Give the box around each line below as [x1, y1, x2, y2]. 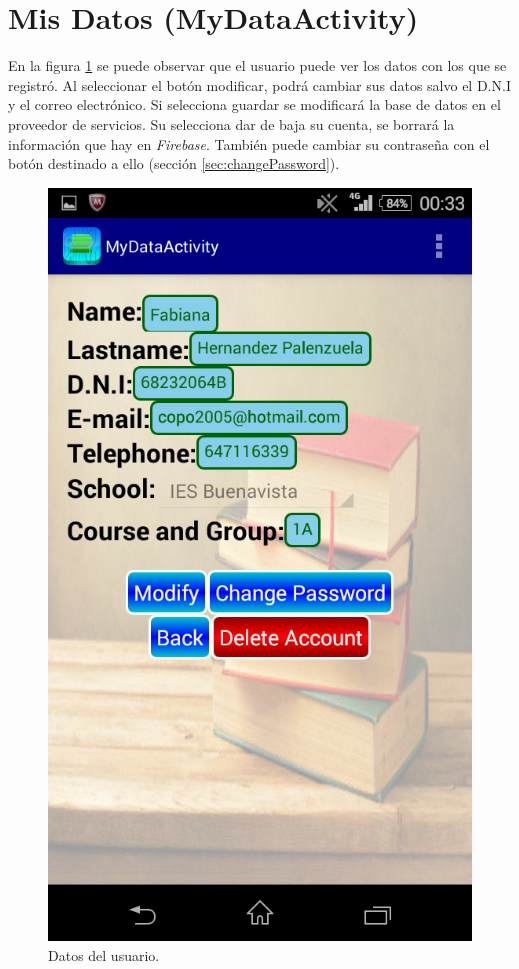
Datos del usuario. [48, 945, 160, 966]
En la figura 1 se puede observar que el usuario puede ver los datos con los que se [8, 55, 507, 76]
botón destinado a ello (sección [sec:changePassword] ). [8, 153, 340, 174]
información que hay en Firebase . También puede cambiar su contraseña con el [8, 133, 490, 154]
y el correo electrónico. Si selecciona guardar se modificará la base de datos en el [8, 94, 501, 115]
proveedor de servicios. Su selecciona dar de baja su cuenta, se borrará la [8, 113, 455, 134]
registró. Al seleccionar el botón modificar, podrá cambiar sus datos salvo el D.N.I [8, 74, 511, 95]
